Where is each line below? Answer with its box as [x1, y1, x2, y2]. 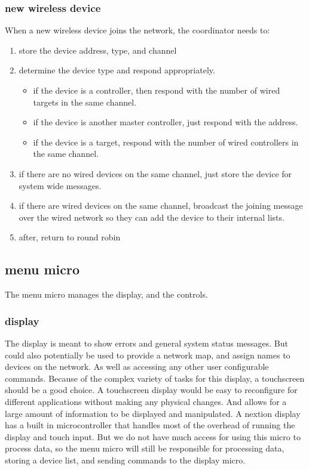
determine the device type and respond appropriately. [19, 64, 215, 76]
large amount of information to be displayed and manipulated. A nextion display [5, 407, 301, 419]
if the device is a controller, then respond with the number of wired [33, 84, 280, 96]
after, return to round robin [19, 231, 121, 243]
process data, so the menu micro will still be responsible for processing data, [5, 442, 284, 454]
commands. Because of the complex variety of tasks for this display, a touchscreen [5, 372, 305, 384]
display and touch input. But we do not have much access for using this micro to [5, 430, 301, 443]
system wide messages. [19, 179, 102, 191]
